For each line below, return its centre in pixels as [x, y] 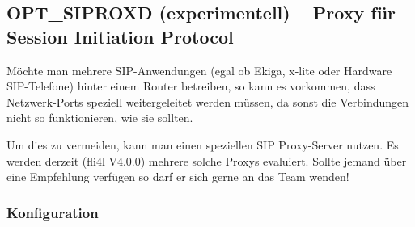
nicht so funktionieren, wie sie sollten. [100, 118]
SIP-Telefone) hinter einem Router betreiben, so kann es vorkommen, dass [191, 86]
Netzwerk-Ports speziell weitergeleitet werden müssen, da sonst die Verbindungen [208, 101]
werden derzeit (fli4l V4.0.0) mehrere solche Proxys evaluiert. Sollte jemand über [207, 160]
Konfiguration [53, 212]
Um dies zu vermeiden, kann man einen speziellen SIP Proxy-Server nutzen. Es [203, 144]
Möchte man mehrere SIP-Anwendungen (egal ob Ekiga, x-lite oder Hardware [199, 70]
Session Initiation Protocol [120, 36]
